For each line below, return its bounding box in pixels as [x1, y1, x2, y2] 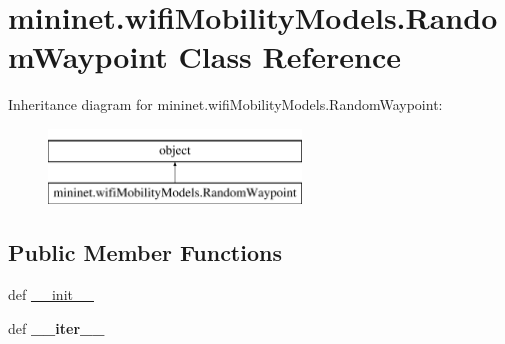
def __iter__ [8, 317, 105, 338]
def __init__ [8, 284, 94, 305]
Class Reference [178, 36, 402, 77]
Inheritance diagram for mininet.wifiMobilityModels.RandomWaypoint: [8, 94, 443, 115]
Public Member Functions [8, 237, 282, 268]
